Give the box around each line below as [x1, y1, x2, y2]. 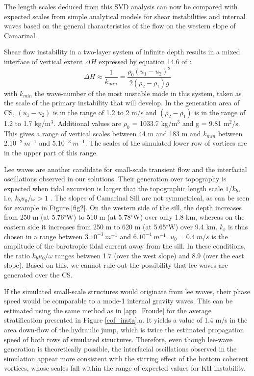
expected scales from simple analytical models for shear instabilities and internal [4, 11, 246, 21]
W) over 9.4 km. [168, 222, 218, 232]
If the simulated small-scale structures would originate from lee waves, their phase [4, 286, 250, 296]
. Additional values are [53, 118, 122, 128]
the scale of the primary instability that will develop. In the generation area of [4, 98, 240, 108]
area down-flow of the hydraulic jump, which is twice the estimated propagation [4, 325, 244, 334]
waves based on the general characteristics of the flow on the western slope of [4, 21, 236, 31]
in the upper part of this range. [4, 147, 98, 157]
